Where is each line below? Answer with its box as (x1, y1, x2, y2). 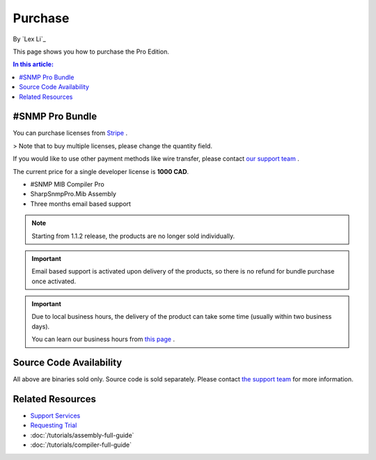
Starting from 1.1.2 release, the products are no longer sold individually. (31, 232, 235, 240)
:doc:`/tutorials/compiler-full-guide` (30, 441, 132, 449)
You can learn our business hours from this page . (31, 335, 175, 344)
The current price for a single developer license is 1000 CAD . (13, 167, 189, 175)
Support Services (30, 411, 81, 420)
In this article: (13, 60, 54, 69)
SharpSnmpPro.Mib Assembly (30, 190, 116, 198)
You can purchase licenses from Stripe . (13, 129, 128, 137)
